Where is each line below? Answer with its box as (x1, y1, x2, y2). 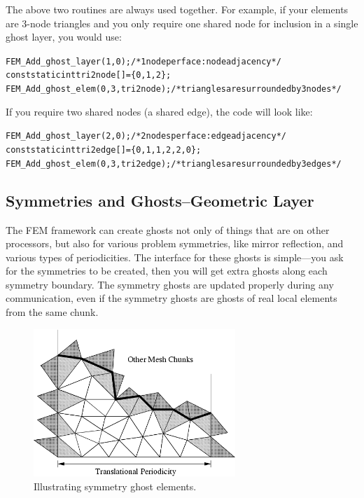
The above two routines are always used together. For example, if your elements (6, 2, 349, 16)
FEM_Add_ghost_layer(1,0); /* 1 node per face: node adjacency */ (6, 56, 281, 67)
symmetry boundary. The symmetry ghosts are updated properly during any (6, 277, 334, 291)
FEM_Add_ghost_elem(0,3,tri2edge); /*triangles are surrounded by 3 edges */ (6, 158, 342, 169)
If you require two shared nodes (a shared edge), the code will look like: (6, 104, 313, 118)
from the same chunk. (6, 305, 99, 319)
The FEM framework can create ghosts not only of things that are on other (6, 222, 330, 237)
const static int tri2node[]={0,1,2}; (6, 70, 171, 81)
